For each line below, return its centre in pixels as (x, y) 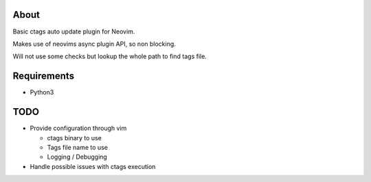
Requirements (44, 76)
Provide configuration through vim (78, 128)
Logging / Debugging (77, 157)
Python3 (42, 92)
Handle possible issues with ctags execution (93, 166)
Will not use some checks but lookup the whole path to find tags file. (110, 56)
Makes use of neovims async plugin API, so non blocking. (94, 44)
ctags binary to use (75, 138)
